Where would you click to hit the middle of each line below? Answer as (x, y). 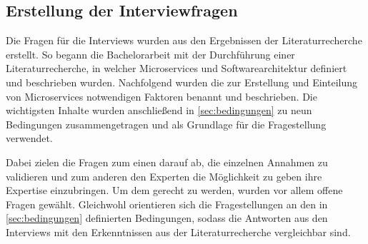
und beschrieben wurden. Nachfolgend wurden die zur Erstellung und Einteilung (181, 82)
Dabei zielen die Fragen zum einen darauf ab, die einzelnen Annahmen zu (167, 162)
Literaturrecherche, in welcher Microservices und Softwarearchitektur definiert (176, 68)
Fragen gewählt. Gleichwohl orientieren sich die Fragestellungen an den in (167, 204)
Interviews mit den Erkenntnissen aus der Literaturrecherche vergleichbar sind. (178, 232)
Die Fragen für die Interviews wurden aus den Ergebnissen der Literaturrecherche (184, 40)
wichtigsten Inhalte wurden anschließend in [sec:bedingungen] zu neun (159, 110)
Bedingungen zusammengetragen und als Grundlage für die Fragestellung (166, 124)
